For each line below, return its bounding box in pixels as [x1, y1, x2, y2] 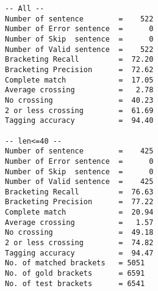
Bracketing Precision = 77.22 [5, 197, 154, 207]
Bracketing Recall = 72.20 [5, 55, 154, 64]
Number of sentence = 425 [5, 147, 154, 156]
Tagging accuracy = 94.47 [5, 248, 154, 257]
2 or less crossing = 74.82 [5, 238, 154, 248]
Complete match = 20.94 [5, 208, 154, 217]
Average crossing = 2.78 [5, 86, 154, 95]
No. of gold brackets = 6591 [5, 269, 145, 278]
